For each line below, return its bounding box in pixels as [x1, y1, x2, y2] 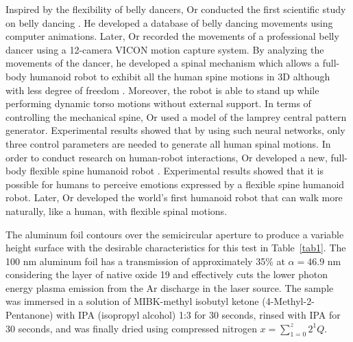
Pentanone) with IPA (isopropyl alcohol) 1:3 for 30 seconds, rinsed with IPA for [5, 308, 341, 322]
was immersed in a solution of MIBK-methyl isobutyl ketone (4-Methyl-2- [5, 294, 315, 308]
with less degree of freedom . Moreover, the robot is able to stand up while [5, 82, 319, 97]
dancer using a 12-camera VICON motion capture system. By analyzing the [5, 42, 324, 56]
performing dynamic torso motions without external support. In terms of [5, 96, 311, 111]
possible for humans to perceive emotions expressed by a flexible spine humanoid [5, 176, 345, 191]
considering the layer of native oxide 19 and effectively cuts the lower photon [5, 267, 328, 282]
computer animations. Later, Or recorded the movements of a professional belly [5, 29, 339, 43]
